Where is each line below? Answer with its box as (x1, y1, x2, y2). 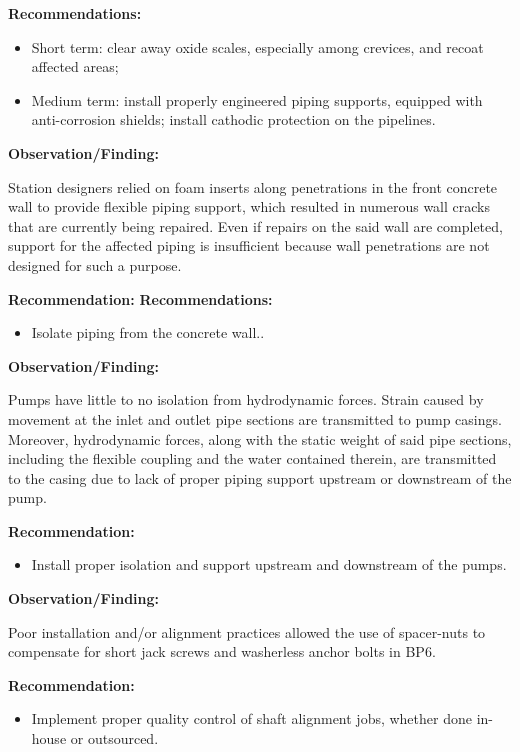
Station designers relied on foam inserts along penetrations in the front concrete (8, 176, 498, 197)
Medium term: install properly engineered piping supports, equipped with (31, 89, 483, 110)
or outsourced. (70, 728, 159, 749)
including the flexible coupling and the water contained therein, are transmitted (8, 448, 497, 469)
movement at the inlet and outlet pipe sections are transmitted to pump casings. (8, 408, 502, 429)
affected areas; (31, 56, 119, 77)
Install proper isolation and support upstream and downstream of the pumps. (31, 554, 507, 575)
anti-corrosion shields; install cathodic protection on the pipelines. (31, 109, 436, 130)
